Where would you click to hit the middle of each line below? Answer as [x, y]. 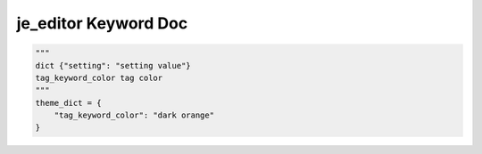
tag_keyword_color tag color [99, 77]
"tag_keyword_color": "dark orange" [134, 115]
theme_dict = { [68, 103]
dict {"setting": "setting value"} [113, 65]
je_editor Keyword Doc [102, 23]
